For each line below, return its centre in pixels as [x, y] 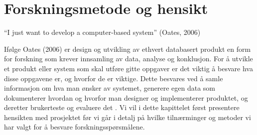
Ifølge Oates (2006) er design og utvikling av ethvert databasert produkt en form [128, 49]
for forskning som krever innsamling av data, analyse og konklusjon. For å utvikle [128, 59]
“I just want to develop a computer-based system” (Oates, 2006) [102, 32]
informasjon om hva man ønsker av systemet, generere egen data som [110, 88]
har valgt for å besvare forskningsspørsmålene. [74, 127]
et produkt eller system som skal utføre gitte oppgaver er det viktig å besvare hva [128, 68]
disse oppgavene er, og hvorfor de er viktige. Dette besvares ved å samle [114, 78]
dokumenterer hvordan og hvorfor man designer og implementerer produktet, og [126, 97]
